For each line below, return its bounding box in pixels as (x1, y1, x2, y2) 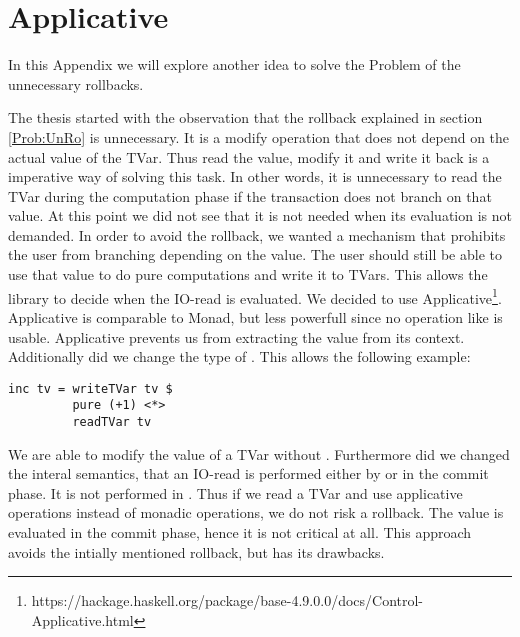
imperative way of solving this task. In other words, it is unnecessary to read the (8, 166, 502, 187)
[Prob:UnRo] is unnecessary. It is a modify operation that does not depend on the (8, 126, 510, 147)
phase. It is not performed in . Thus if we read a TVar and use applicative (8, 482, 463, 503)
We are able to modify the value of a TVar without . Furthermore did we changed (8, 443, 510, 464)
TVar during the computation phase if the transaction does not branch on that (8, 185, 492, 206)
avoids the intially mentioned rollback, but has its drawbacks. (8, 541, 385, 562)
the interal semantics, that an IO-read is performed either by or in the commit (8, 463, 489, 484)
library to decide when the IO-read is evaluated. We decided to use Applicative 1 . (8, 284, 502, 308)
